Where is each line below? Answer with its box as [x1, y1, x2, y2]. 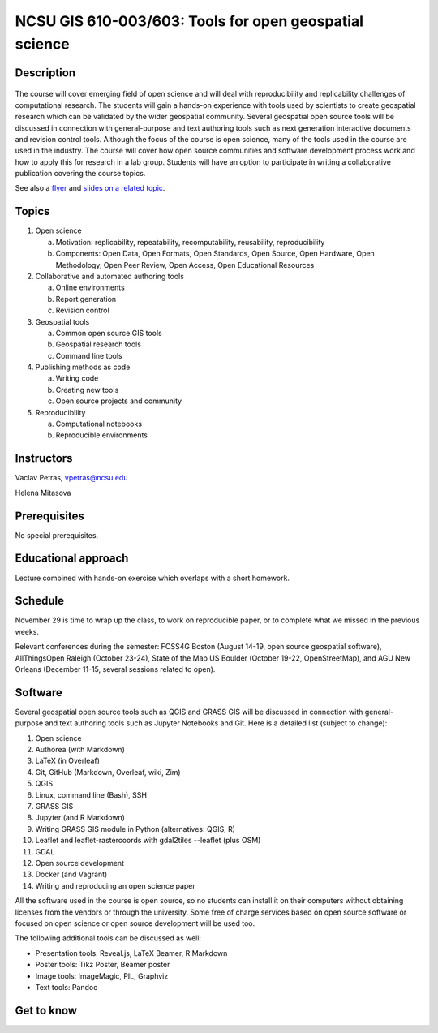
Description [15, 66, 76, 80]
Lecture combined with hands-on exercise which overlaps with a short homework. [15, 573, 290, 583]
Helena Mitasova [15, 488, 71, 497]
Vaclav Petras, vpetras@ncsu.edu [15, 473, 128, 483]
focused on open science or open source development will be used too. [15, 918, 255, 928]
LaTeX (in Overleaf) [35, 755, 101, 766]
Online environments [55, 282, 125, 292]
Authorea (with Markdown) [35, 745, 125, 755]
